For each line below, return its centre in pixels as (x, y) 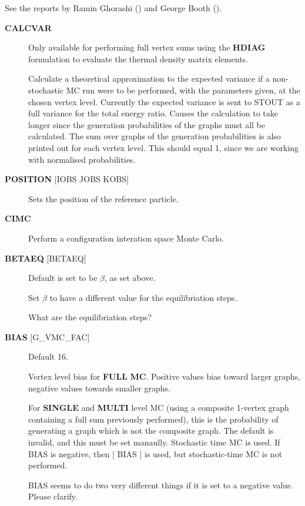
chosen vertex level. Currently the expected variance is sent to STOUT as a (164, 101)
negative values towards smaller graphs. (99, 388)
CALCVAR (28, 27)
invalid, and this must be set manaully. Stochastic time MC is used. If (154, 442)
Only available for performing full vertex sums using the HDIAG (147, 47)
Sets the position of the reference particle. (103, 198)
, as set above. (130, 278)
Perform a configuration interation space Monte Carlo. (126, 238)
